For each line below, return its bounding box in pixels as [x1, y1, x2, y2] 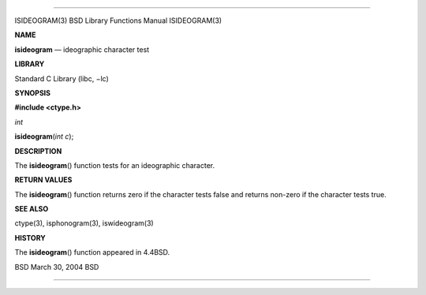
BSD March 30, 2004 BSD [14, 262, 99, 271]
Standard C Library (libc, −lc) [14, 73, 110, 83]
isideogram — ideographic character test [14, 44, 150, 54]
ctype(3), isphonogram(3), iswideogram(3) [14, 218, 154, 228]
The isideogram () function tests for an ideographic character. [14, 160, 215, 170]
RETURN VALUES [14, 175, 73, 185]
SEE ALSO [14, 204, 49, 214]
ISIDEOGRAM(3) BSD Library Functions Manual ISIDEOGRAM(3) [14, 16, 222, 25]
